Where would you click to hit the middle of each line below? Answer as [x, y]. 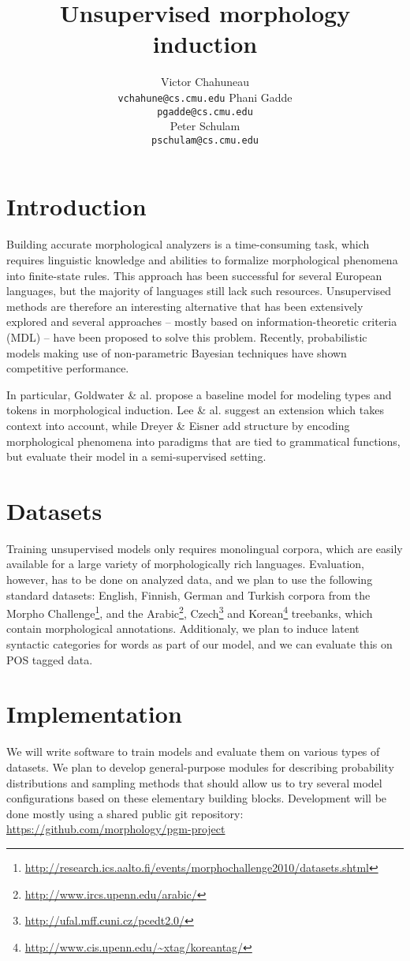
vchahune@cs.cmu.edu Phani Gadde [205, 97]
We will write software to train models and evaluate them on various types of [193, 752]
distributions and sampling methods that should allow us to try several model [194, 782]
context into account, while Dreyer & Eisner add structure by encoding [178, 425]
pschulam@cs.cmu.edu [205, 140]
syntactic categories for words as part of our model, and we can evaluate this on [199, 644]
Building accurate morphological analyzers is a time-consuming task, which [188, 244]
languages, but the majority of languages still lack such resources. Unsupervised [199, 291]
